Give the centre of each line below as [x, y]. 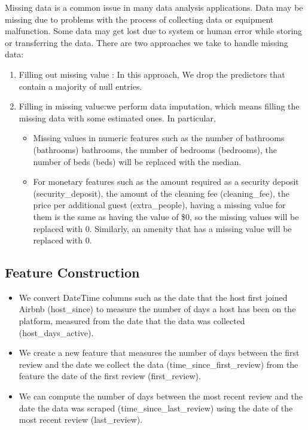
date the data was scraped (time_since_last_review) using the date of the [156, 408]
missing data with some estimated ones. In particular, [117, 118]
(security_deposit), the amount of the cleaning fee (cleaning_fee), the [161, 193]
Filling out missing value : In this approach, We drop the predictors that [152, 74]
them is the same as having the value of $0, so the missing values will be [166, 216]
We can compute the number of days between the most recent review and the [161, 396]
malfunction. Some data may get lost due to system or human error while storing [154, 31]
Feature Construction [72, 272]
